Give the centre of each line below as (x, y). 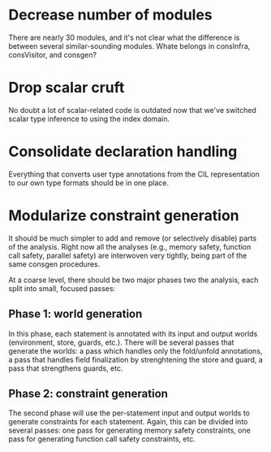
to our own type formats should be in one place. (88, 183)
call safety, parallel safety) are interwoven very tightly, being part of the (128, 255)
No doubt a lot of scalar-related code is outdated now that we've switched (133, 110)
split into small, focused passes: (62, 288)
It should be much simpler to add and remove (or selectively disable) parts (133, 238)
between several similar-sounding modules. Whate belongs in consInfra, (129, 46)
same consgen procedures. (54, 264)
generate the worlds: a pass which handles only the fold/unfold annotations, (135, 350)
